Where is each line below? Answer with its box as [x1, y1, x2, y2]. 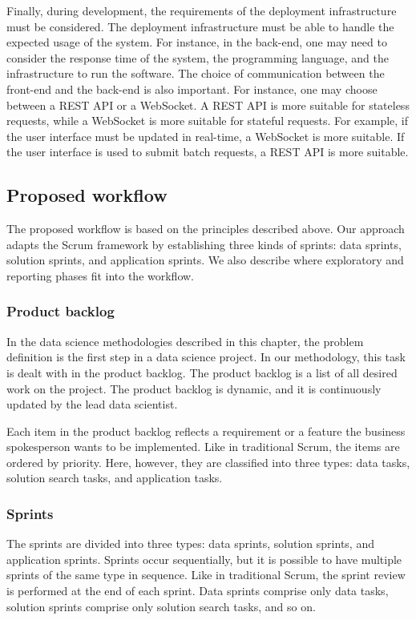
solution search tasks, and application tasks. [6, 469, 223, 486]
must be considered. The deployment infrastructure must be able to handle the [6, 18, 394, 34]
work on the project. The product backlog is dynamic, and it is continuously [6, 380, 382, 397]
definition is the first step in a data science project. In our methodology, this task [6, 348, 406, 365]
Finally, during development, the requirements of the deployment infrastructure [6, 2, 397, 18]
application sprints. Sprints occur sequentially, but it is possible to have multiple [6, 550, 402, 567]
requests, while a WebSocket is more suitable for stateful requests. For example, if [6, 112, 409, 129]
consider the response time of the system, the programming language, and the [6, 49, 389, 66]
